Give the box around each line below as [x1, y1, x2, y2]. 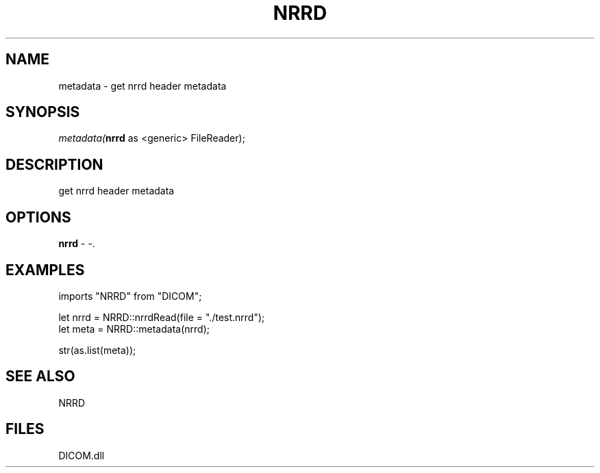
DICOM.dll [58, 449, 105, 461]
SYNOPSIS [5, 103, 80, 121]
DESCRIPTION [5, 155, 103, 173]
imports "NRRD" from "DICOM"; [58, 290, 202, 302]
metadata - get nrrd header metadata [58, 79, 227, 92]
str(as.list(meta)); [58, 344, 136, 356]
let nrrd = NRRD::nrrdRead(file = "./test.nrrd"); [58, 311, 265, 323]
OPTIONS [5, 208, 71, 226]
